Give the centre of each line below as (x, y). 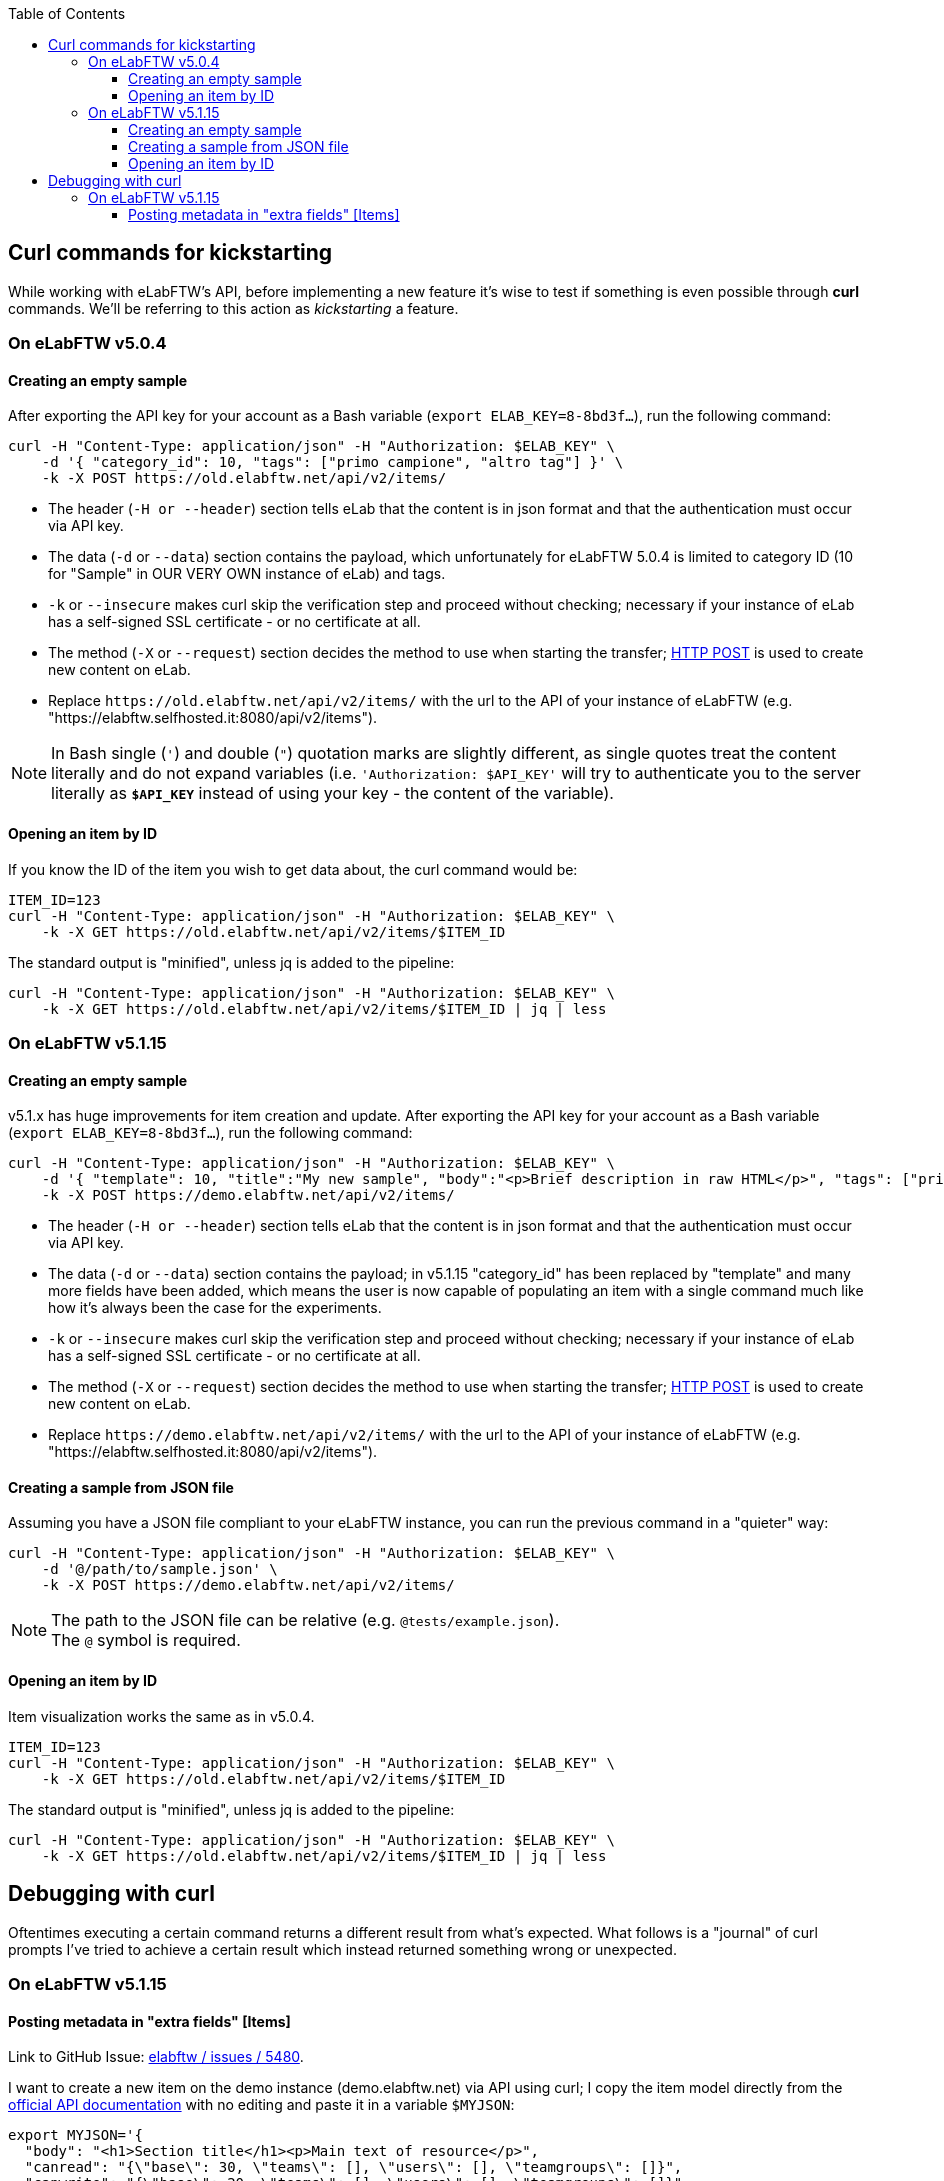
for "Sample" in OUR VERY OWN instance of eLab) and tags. (247, 574)
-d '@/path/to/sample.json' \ (159, 1569)
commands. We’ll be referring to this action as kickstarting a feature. (233, 308)
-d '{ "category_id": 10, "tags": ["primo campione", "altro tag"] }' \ (332, 462)
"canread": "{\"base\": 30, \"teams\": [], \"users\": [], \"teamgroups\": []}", (353, 2167)
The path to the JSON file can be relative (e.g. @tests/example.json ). (305, 1620)
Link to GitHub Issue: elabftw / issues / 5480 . (156, 2057)
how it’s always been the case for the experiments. (215, 1308)
